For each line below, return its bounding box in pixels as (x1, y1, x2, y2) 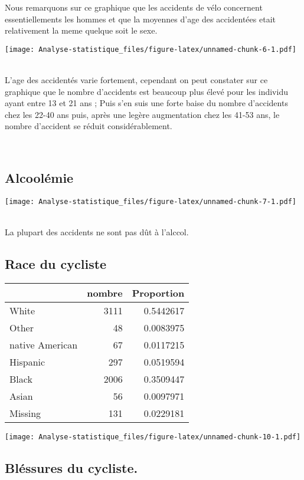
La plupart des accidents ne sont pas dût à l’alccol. (5, 226, 189, 238)
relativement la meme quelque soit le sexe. (5, 24, 158, 37)
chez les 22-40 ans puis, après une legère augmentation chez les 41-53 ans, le (5, 108, 280, 120)
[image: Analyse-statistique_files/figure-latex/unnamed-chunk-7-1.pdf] (5, 197, 296, 206)
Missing (9, 406, 41, 420)
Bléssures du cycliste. (5, 458, 138, 476)
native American (9, 337, 78, 351)
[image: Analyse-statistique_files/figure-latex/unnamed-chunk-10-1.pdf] (5, 432, 301, 441)
